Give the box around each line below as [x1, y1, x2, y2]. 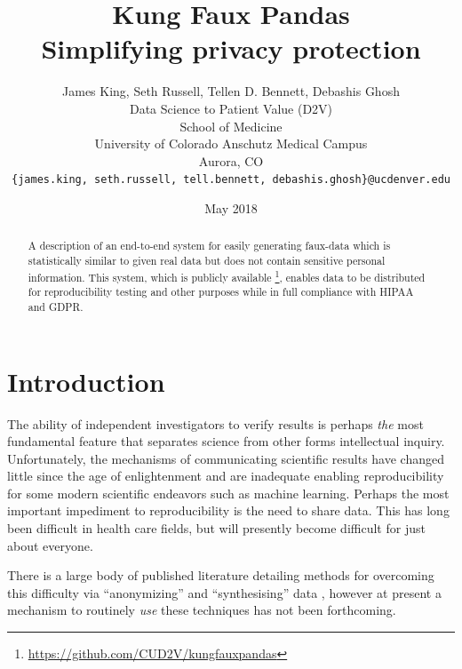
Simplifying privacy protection [41, 30, 421, 67]
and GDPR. [28, 299, 84, 314]
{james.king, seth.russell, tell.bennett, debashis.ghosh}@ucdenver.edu [12, 173, 450, 187]
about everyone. [7, 536, 93, 554]
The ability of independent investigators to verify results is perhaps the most [7, 414, 424, 433]
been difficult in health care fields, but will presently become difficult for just [7, 519, 426, 538]
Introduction [7, 362, 165, 399]
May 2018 [204, 198, 258, 217]
